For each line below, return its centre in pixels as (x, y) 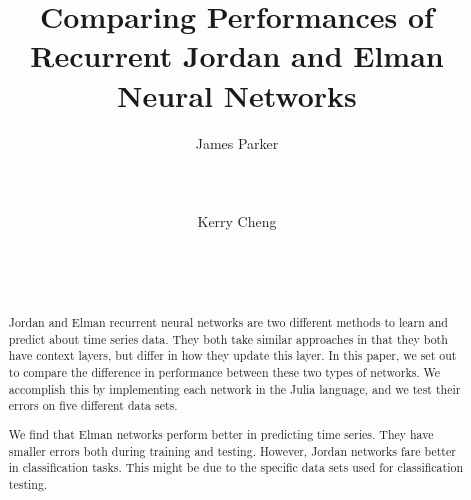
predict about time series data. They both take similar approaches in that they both (228, 338)
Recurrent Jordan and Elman (237, 55)
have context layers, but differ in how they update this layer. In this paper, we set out (232, 355)
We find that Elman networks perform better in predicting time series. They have (221, 433)
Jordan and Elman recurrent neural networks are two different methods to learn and (228, 322)
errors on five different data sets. (93, 405)
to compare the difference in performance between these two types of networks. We (224, 372)
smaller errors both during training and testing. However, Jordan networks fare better (232, 450)
